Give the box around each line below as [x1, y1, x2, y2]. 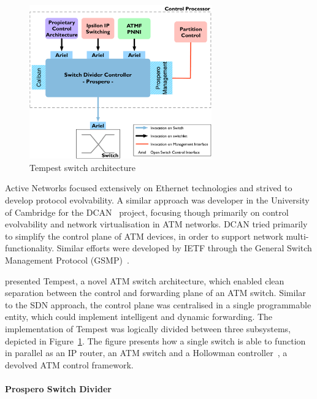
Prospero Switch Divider [5, 382, 112, 395]
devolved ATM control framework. [5, 358, 134, 371]
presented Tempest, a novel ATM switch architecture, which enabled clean [5, 274, 285, 287]
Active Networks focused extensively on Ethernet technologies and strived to [5, 181, 292, 194]
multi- [286, 229, 309, 242]
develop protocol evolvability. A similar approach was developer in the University [5, 194, 310, 207]
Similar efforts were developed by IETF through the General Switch [56, 241, 312, 254]
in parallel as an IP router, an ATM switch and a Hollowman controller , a [5, 346, 288, 359]
